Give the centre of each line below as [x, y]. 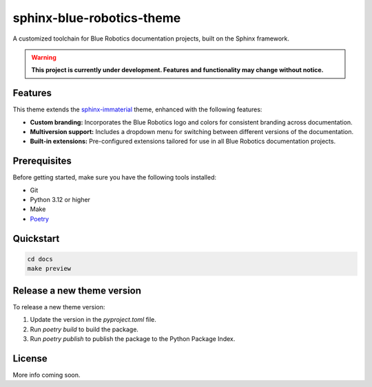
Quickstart [36, 238]
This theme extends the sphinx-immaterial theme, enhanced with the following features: [137, 109]
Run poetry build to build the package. [84, 329]
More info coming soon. [46, 375]
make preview [49, 269]
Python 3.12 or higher [60, 200]
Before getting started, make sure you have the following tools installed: [115, 177]
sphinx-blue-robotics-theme [97, 18]
